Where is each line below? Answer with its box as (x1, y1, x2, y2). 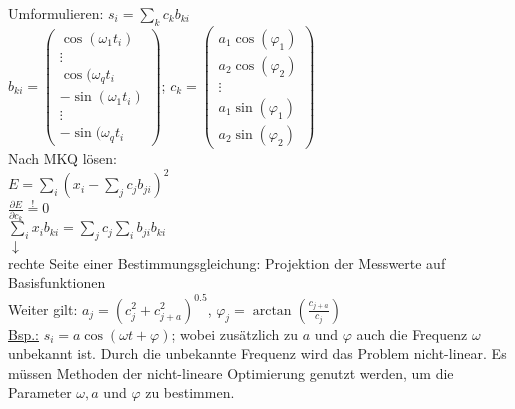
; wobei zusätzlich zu (171, 323, 298, 344)
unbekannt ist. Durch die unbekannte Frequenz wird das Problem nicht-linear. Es (8, 343, 507, 364)
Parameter (8, 382, 72, 403)
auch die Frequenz (356, 323, 468, 344)
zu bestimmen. (145, 382, 235, 403)
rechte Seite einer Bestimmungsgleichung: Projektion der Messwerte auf (8, 252, 446, 273)
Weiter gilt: (8, 298, 78, 319)
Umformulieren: (8, 3, 104, 23)
